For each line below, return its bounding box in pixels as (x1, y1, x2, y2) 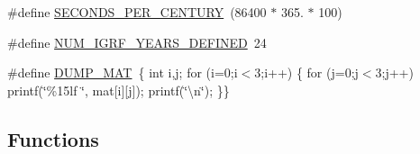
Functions (7, 124, 99, 152)
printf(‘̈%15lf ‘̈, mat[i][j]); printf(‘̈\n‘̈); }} (7, 80, 230, 99)
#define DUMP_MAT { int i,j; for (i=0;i (7, 63, 238, 82)
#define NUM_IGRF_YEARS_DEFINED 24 (7, 32, 267, 51)
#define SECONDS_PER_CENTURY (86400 (7, 3, 267, 21)
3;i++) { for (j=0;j (254, 63, 359, 82)
